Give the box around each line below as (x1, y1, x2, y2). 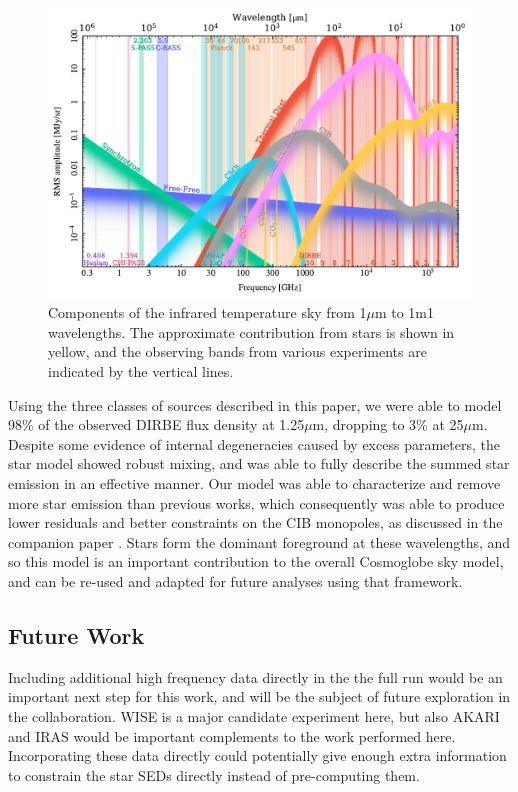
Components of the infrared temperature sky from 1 (48, 302, 367, 323)
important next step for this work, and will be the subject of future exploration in (8, 686, 511, 707)
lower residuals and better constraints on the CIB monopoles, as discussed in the (8, 512, 503, 533)
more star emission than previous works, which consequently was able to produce (8, 492, 505, 513)
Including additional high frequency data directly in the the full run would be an (8, 666, 503, 687)
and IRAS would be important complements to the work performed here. (8, 725, 456, 746)
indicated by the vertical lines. (48, 361, 234, 382)
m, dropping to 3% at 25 (312, 414, 464, 435)
